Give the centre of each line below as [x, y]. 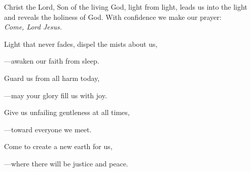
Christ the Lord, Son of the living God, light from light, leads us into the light [126, 7]
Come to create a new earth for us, [58, 146]
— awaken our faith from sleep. [52, 61]
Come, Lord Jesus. [33, 27]
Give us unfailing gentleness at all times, [67, 112]
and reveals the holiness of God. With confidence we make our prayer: [113, 17]
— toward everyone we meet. [48, 129]
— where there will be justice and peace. [66, 163]
